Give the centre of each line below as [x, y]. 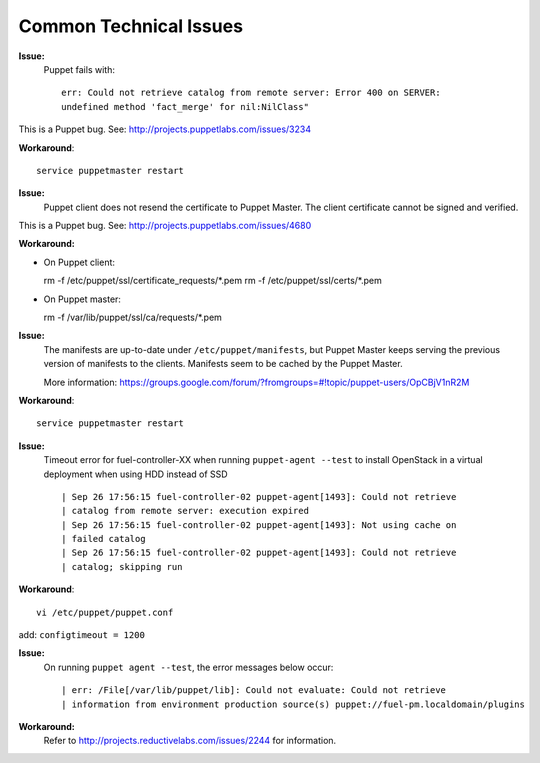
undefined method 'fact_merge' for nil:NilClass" [185, 106]
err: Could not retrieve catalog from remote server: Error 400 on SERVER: [251, 93]
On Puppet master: [82, 299]
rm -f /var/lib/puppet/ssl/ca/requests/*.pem [132, 317]
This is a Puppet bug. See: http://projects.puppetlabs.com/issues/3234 [165, 129]
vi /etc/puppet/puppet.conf [105, 612]
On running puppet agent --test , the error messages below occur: [188, 667]
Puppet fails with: [79, 69]
